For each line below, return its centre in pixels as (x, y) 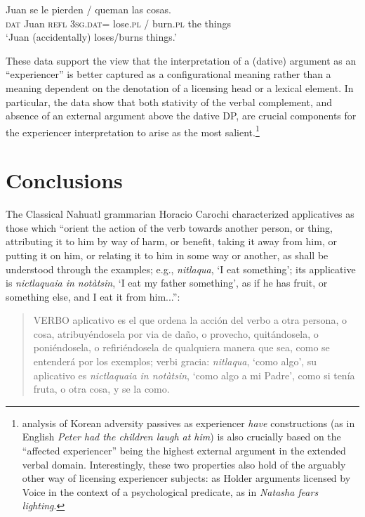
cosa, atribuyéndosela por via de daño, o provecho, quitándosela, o (176, 333)
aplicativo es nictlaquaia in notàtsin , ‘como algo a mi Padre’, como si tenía (194, 375)
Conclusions (64, 180)
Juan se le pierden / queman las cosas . (88, 9)
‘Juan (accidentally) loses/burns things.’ (91, 37)
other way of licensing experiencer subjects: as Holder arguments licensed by (186, 478)
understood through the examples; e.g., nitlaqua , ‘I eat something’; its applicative (181, 269)
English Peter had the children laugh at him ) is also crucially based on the (181, 437)
